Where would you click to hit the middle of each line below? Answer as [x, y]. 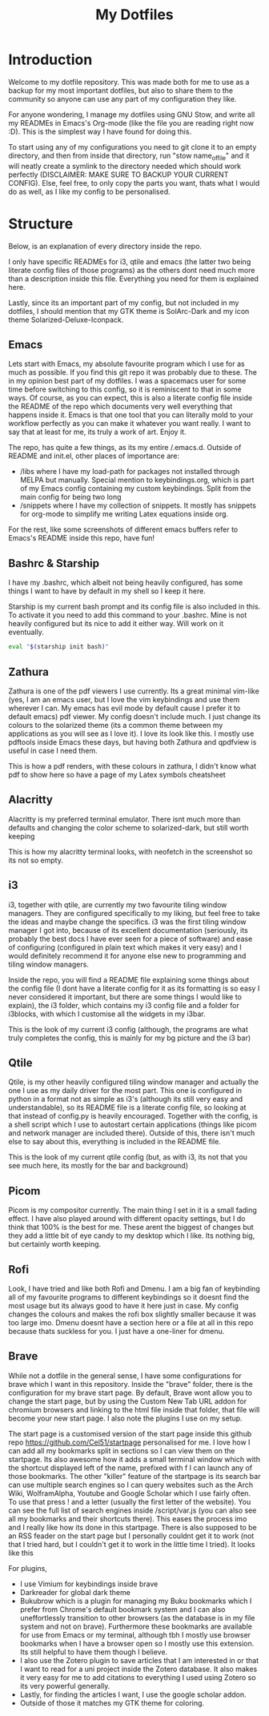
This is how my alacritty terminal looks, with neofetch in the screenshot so [131, 851]
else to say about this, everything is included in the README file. [115, 1142]
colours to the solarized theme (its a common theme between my [116, 725]
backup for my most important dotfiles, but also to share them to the [121, 90]
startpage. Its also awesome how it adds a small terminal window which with [134, 1459]
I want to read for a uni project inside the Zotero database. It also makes [139, 1669]
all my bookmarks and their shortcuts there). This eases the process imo [128, 1518]
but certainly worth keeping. [55, 1244]
